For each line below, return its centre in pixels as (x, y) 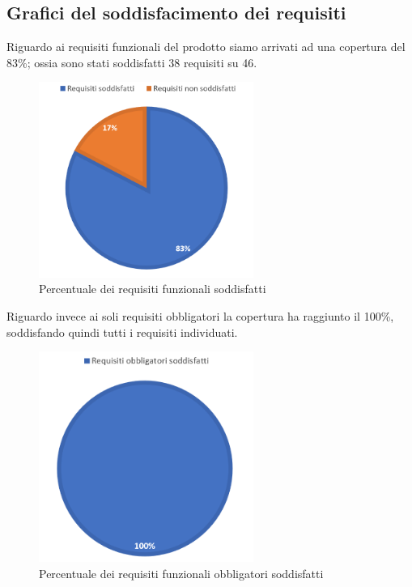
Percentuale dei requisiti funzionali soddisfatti (153, 289)
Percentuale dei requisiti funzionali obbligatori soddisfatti (181, 573)
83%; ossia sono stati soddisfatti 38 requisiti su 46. (132, 62)
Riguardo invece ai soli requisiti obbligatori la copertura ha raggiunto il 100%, (200, 315)
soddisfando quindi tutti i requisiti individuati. (122, 332)
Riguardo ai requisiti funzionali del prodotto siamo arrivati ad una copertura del (206, 47)
